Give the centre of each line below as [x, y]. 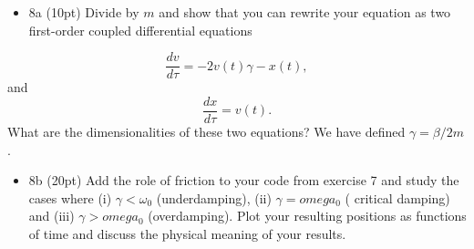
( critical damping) [397, 197]
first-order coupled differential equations [140, 30]
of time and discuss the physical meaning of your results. [187, 233]
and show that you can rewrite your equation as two [305, 12]
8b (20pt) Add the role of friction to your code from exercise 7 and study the [244, 180]
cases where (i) [70, 197]
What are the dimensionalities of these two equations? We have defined [206, 131]
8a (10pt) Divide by [84, 12]
